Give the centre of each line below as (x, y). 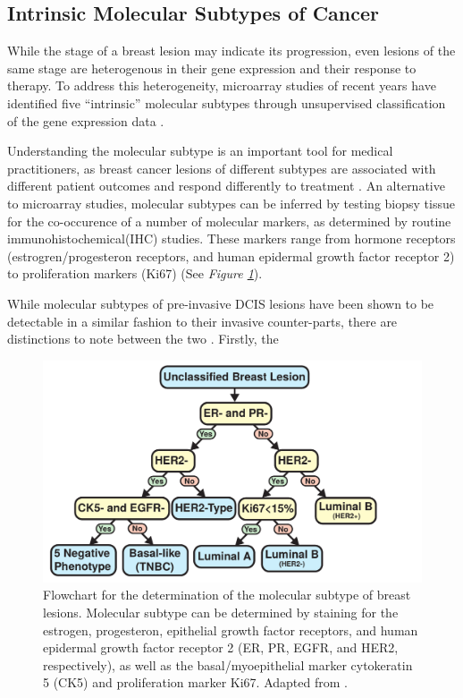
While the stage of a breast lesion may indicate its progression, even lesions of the (231, 51)
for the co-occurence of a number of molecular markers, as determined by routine (229, 221)
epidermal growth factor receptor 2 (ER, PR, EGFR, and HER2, (221, 647)
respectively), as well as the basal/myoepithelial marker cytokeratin (228, 664)
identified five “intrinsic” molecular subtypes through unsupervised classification (227, 102)
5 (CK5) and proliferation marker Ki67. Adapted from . (195, 682)
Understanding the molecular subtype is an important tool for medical (200, 151)
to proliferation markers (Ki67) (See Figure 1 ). (135, 273)
